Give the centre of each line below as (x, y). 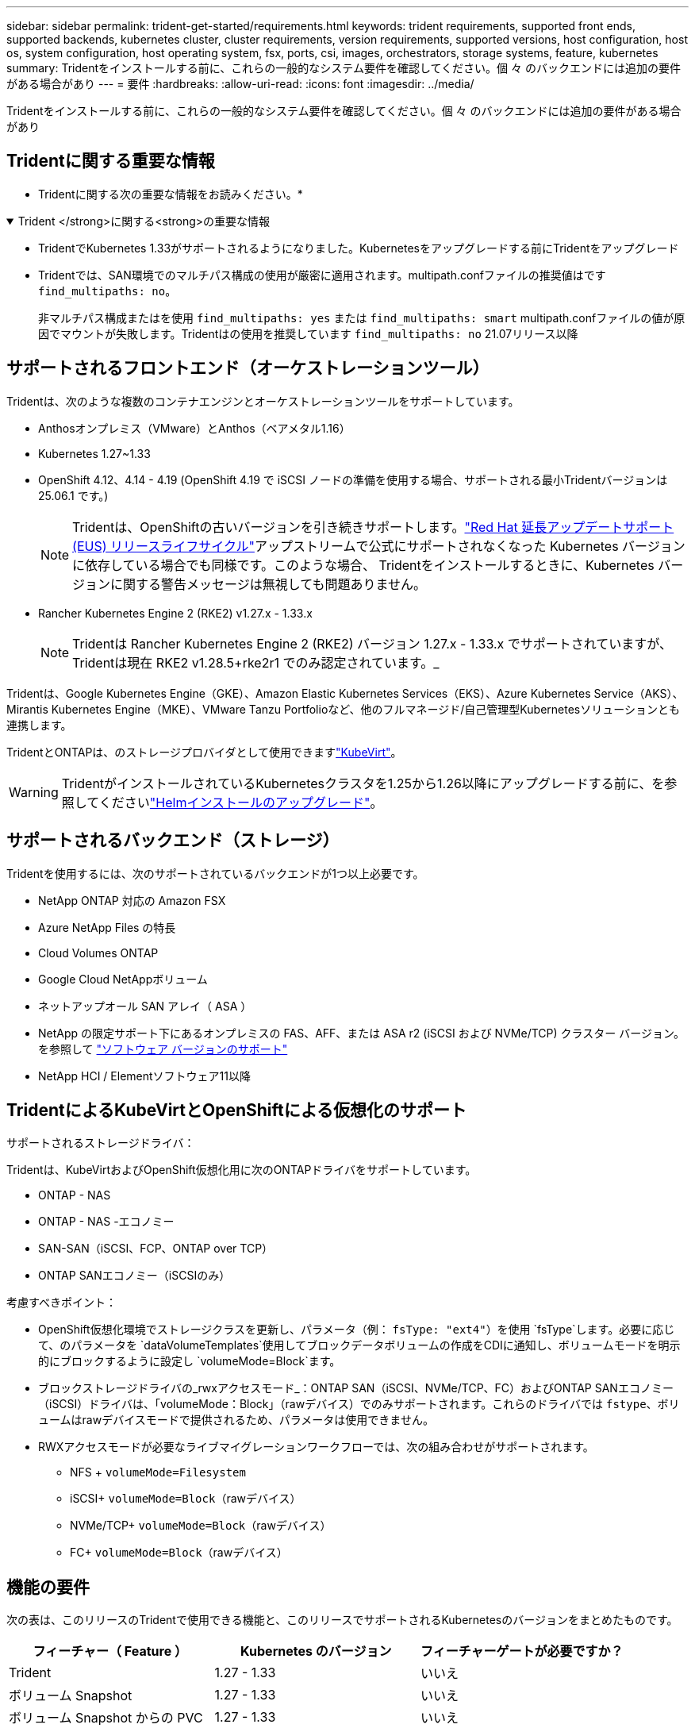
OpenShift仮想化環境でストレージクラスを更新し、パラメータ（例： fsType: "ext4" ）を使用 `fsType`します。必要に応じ (357, 1330)
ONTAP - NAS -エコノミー (106, 1222)
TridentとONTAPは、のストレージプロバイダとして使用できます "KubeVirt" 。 (204, 752)
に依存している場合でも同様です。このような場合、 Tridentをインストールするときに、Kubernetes (363, 565)
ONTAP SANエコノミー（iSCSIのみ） (134, 1276)
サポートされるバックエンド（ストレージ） (173, 841)
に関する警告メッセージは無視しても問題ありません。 (268, 584)
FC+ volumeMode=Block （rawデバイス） (179, 1553)
